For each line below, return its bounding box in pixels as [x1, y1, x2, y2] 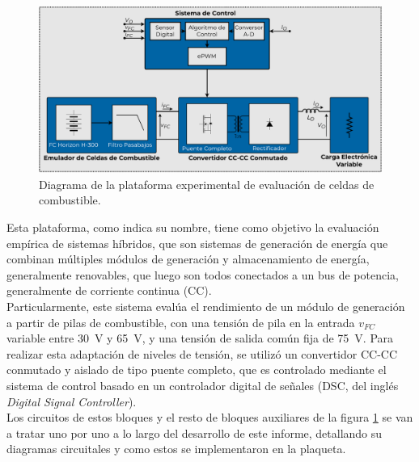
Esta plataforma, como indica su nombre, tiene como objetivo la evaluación [6, 218, 379, 235]
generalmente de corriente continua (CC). [6, 282, 212, 299]
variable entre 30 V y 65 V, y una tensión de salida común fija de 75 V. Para [6, 330, 394, 346]
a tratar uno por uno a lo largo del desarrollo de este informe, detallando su [6, 424, 383, 441]
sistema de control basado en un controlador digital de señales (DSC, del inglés [6, 376, 399, 393]
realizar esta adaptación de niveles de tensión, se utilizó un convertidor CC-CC [6, 345, 398, 362]
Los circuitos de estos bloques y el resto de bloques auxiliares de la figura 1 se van [6, 409, 413, 426]
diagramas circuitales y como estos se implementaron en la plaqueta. [6, 440, 346, 457]
